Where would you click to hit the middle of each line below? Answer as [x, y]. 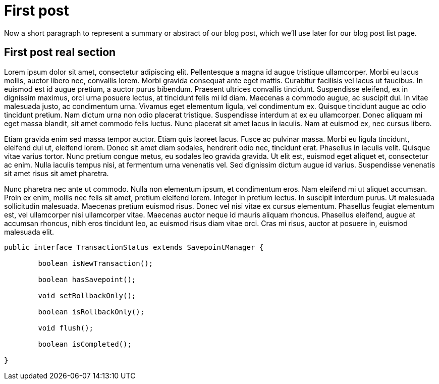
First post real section [60, 52]
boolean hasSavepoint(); [87, 279]
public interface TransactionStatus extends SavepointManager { [134, 247]
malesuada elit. [29, 232]
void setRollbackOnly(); [87, 295]
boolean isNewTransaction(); [96, 263]
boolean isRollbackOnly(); [91, 312]
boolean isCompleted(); [85, 344]
